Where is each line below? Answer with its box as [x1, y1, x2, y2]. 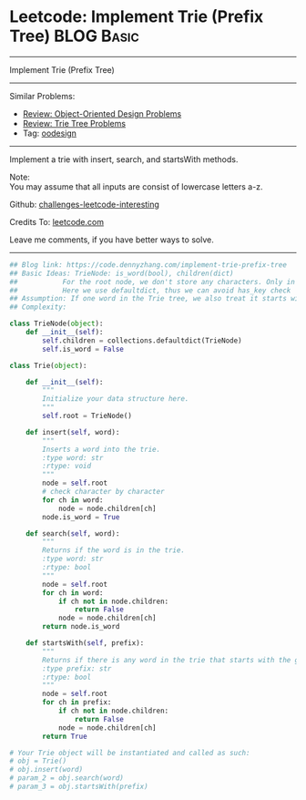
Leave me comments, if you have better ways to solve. [9, 234, 214, 245]
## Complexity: [9, 303, 67, 312]
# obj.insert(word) [9, 765, 84, 774]
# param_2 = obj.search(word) [9, 774, 125, 783]
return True [42, 732, 88, 741]
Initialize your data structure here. [42, 395, 189, 404]
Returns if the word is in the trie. [42, 546, 185, 555]
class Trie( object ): [9, 361, 88, 370]
